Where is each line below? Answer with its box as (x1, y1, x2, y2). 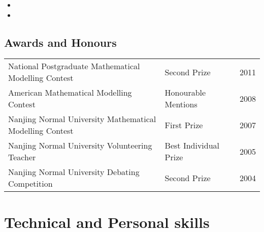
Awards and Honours (4, 34, 117, 50)
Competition (8, 178, 53, 190)
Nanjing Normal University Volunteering (8, 139, 152, 152)
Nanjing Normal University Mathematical (8, 113, 156, 125)
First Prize (164, 119, 203, 131)
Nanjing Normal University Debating (8, 166, 140, 178)
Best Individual (164, 139, 220, 152)
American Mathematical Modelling (8, 86, 132, 99)
